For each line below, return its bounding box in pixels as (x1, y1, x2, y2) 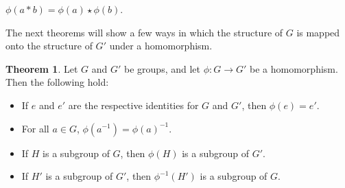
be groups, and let (124, 61, 200, 75)
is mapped (296, 25, 340, 39)
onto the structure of (5, 38, 93, 53)
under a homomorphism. (109, 38, 213, 53)
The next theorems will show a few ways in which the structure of (5, 25, 283, 39)
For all (21, 121, 49, 135)
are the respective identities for (68, 97, 199, 112)
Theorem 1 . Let (5, 61, 78, 75)
